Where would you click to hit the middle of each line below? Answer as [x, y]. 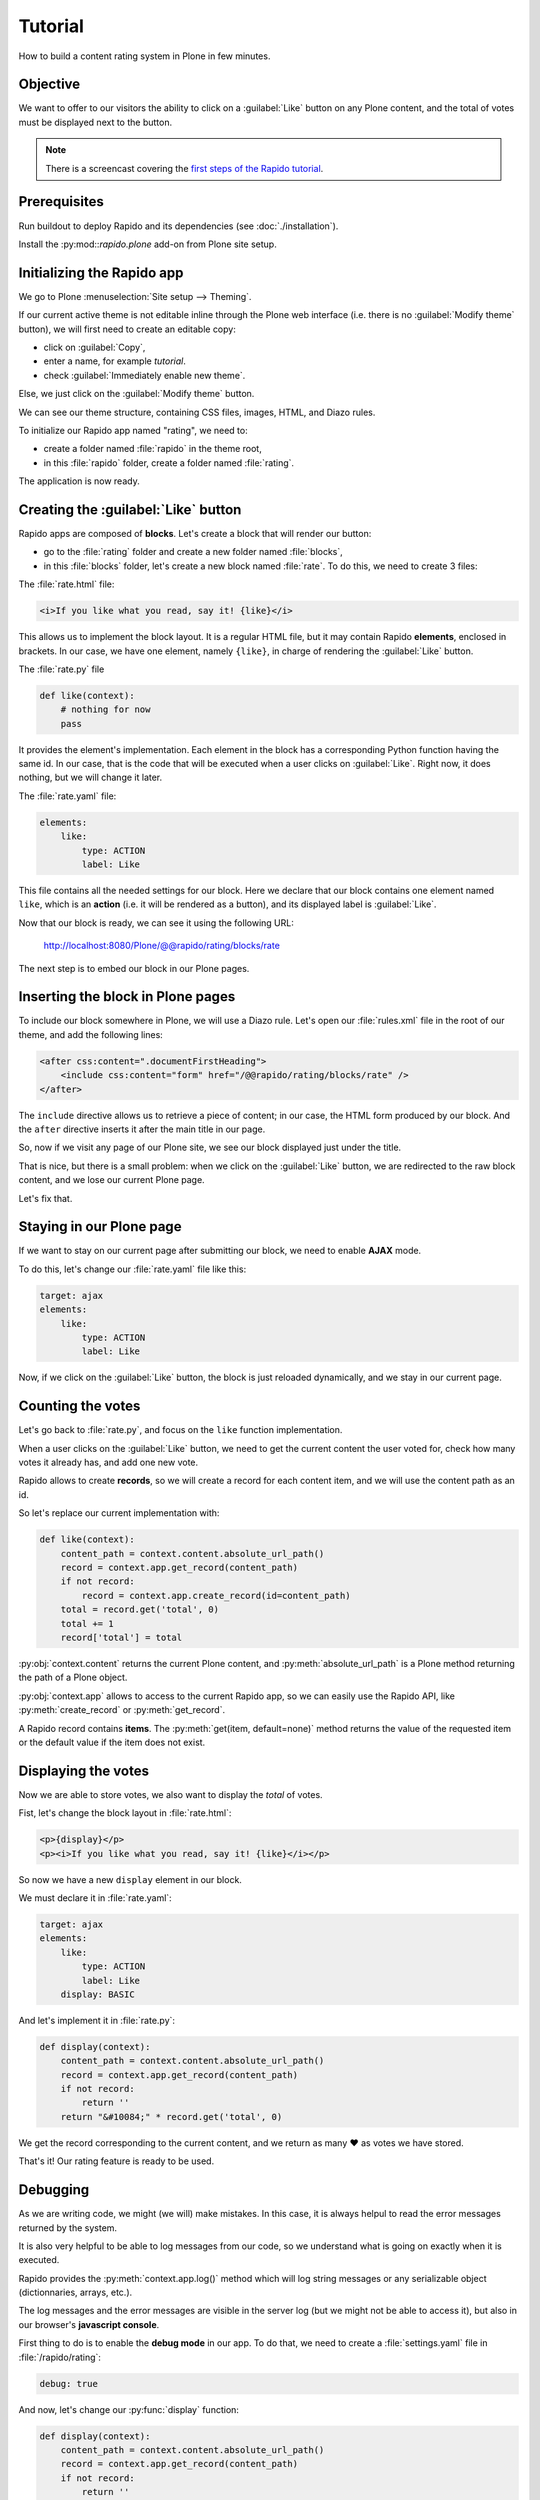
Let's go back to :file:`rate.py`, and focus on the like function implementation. [180, 1430]
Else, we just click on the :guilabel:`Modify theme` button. [136, 394]
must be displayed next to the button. [95, 122]
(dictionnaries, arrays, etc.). [75, 2292]
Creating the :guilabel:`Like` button [130, 509]
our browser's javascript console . [89, 2324]
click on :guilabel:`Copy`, [94, 347]
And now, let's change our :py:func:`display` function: [129, 2409]
